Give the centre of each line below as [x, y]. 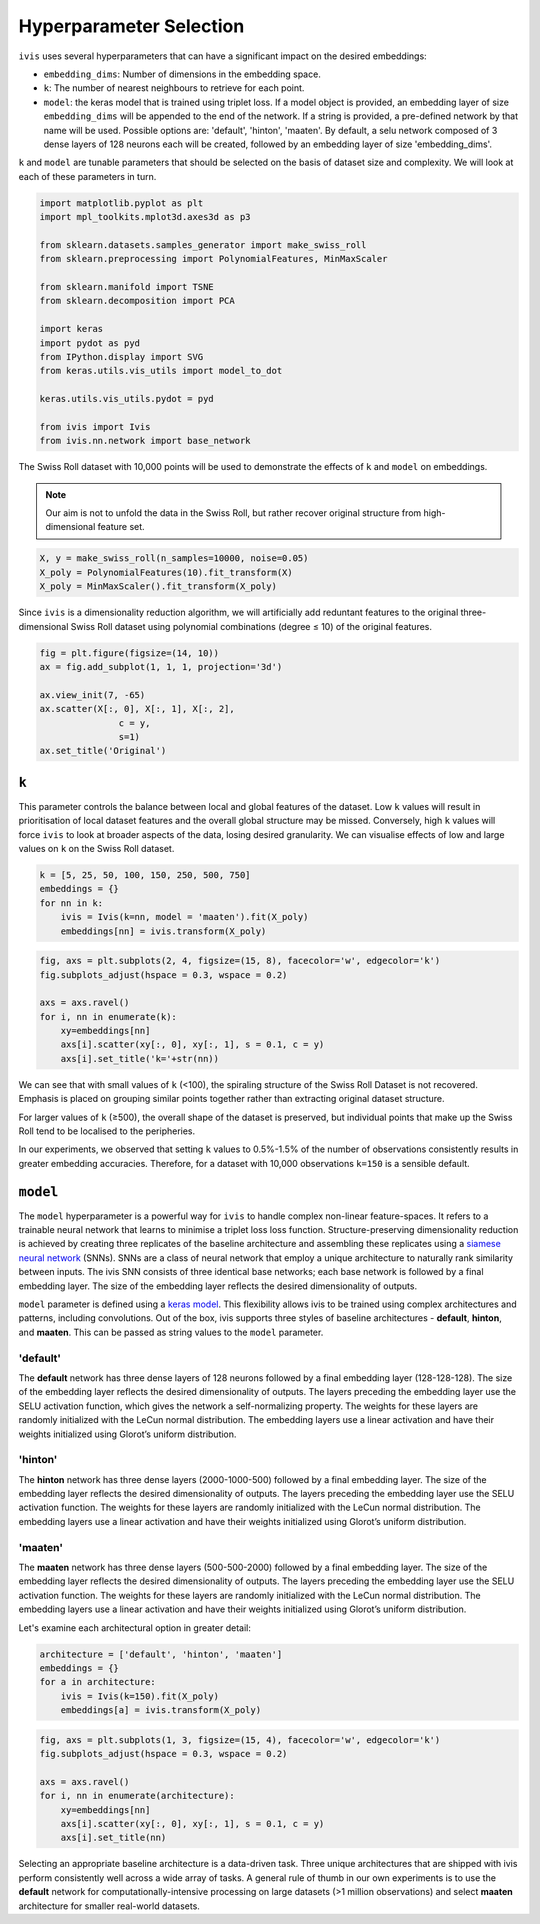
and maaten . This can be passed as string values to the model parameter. [171, 1332]
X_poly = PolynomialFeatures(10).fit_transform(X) [166, 572]
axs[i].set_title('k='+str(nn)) [140, 1058]
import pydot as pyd [89, 343]
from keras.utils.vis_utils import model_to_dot [161, 371]
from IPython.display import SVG [121, 356]
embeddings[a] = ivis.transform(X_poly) [161, 1710]
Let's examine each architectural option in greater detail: [135, 1627]
